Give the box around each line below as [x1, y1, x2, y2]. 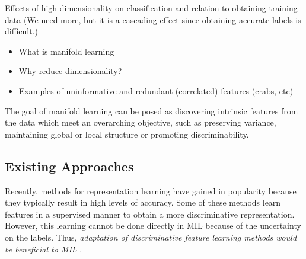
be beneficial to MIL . [5, 242, 82, 255]
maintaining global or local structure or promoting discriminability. [5, 127, 249, 140]
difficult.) [5, 25, 39, 37]
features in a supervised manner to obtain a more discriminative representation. [5, 207, 295, 220]
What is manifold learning [18, 44, 114, 57]
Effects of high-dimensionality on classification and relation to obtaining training [5, 2, 298, 14]
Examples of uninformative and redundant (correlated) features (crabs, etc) [18, 84, 294, 97]
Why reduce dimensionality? [18, 65, 122, 77]
